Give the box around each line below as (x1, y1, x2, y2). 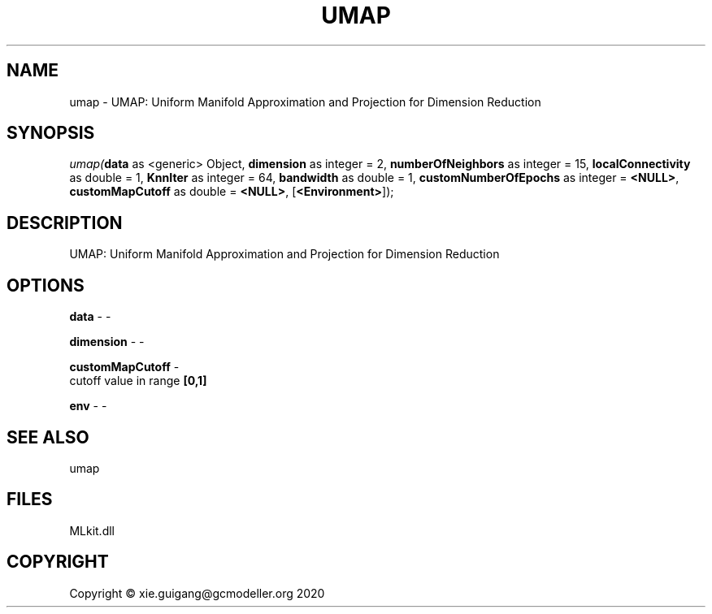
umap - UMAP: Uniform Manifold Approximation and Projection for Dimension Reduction (69, 94, 541, 109)
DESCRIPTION (7, 212, 123, 233)
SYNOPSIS (7, 123, 95, 144)
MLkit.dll (69, 523, 115, 538)
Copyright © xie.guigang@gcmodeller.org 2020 (69, 586, 325, 600)
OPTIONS (7, 275, 85, 296)
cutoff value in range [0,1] (69, 374, 207, 388)
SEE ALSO (7, 426, 89, 448)
